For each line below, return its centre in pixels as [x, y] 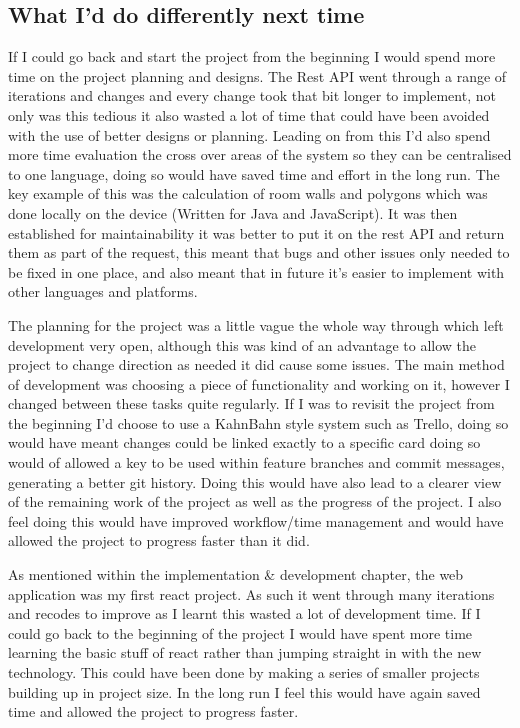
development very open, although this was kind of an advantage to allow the [242, 344]
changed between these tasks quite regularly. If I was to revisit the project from [251, 403]
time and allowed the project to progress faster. [153, 711]
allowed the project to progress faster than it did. [159, 540]
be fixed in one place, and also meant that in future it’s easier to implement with [256, 271]
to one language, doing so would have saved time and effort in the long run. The [254, 173]
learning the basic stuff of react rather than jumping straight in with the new [245, 652]
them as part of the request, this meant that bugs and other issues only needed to [259, 252]
